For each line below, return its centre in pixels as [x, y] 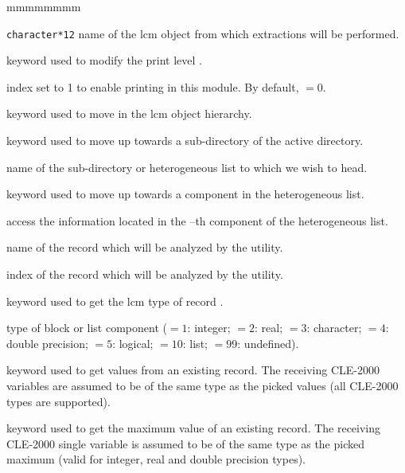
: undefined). [268, 343]
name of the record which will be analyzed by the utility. [145, 247]
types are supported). [58, 401]
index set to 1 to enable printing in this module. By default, [153, 86]
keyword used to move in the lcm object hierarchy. [129, 113]
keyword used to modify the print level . [104, 60]
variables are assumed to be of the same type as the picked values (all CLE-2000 [202, 385]
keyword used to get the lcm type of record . [115, 301]
